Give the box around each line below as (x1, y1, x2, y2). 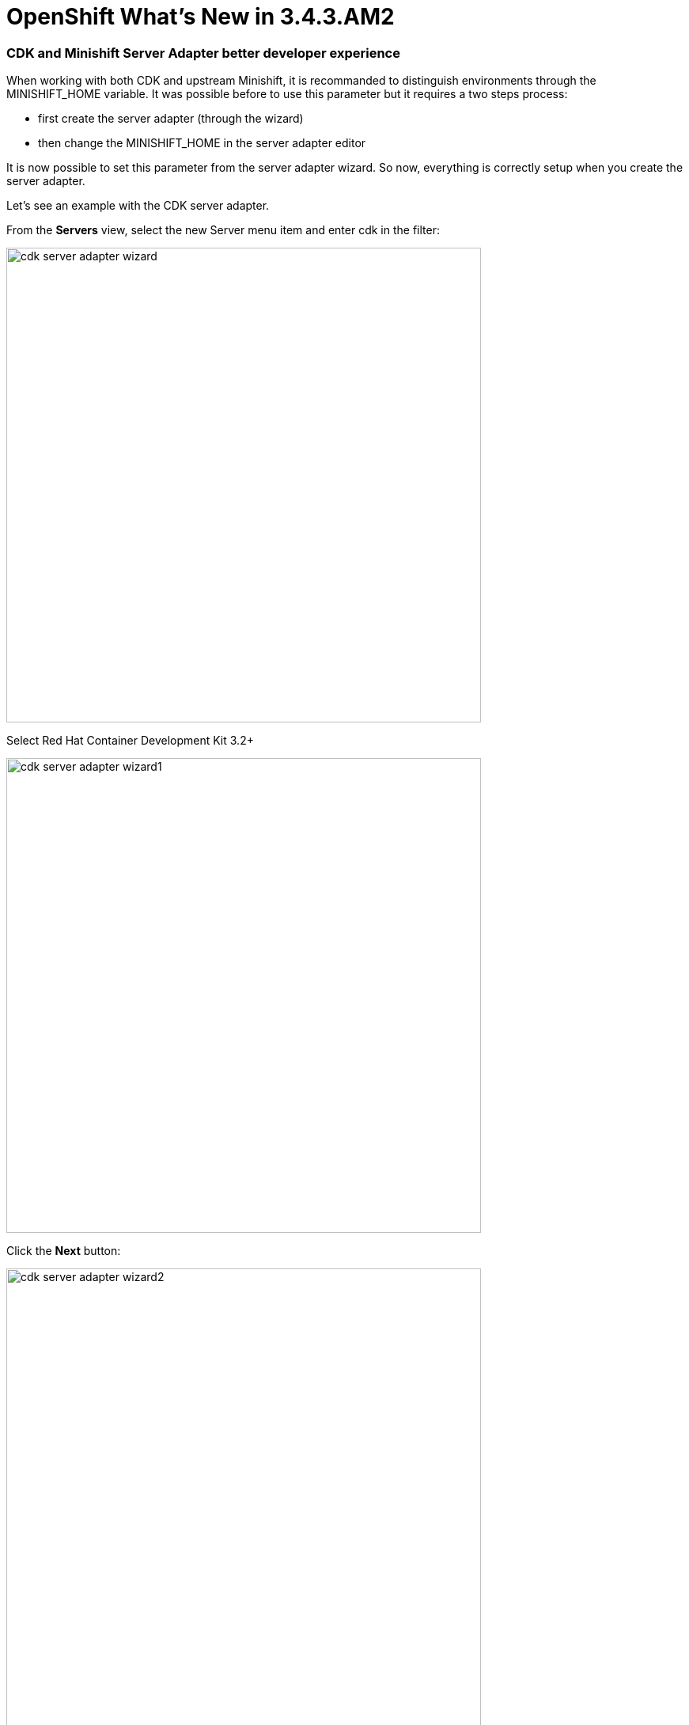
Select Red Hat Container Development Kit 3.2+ (6, 734, 254, 748)
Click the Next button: (6, 1244, 121, 1258)
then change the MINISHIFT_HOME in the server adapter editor (38, 136, 366, 150)
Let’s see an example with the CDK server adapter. (6, 199, 270, 213)
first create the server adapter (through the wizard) (38, 112, 304, 126)
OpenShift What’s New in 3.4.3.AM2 (6, 3, 395, 30)
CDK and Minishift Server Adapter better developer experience (6, 44, 400, 61)
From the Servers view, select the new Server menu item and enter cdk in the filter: (6, 223, 440, 237)
